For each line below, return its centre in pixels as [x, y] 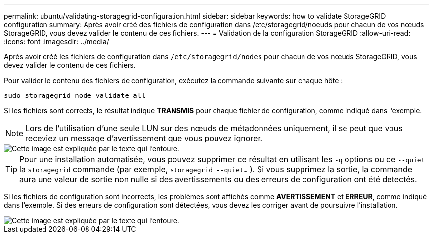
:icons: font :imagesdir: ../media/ [57, 41]
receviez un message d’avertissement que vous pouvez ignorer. [144, 138]
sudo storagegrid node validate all [75, 95]
